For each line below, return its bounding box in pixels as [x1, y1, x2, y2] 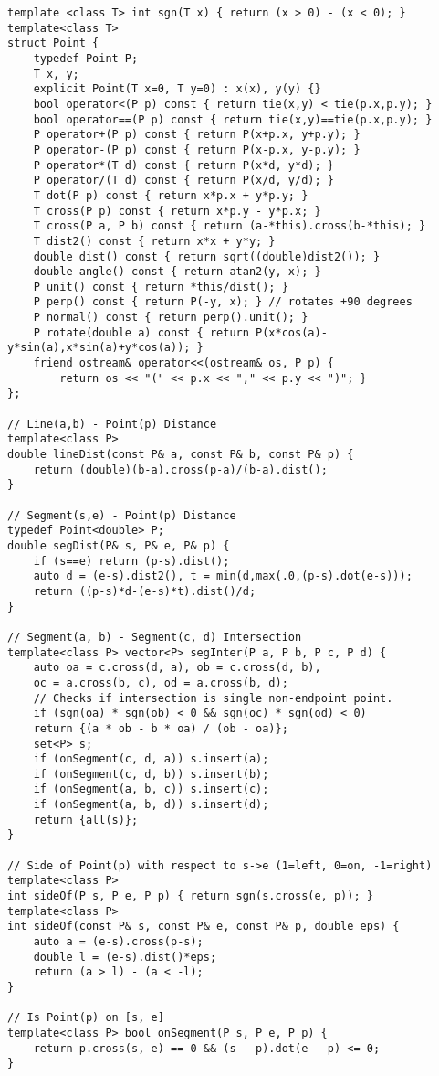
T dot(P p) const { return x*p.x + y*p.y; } [33, 188, 308, 202]
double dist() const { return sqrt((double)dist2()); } [33, 250, 381, 263]
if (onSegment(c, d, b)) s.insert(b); [33, 767, 269, 781]
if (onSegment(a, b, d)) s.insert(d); [33, 798, 269, 812]
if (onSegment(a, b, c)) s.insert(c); [33, 783, 269, 796]
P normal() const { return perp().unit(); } [33, 311, 308, 325]
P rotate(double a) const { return [33, 325, 249, 339]
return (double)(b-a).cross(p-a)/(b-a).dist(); [33, 463, 328, 476]
